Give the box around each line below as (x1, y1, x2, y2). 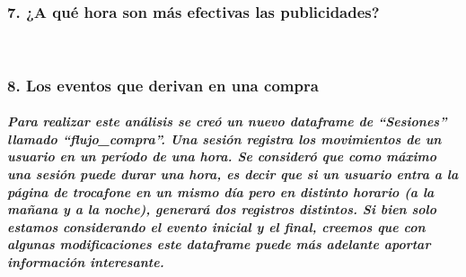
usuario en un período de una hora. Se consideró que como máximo (7, 147, 436, 166)
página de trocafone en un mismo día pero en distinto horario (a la (7, 182, 435, 201)
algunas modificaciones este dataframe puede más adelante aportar (7, 235, 431, 254)
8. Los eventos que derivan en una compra (7, 74, 319, 96)
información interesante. (7, 253, 164, 271)
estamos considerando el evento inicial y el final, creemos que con (7, 217, 426, 236)
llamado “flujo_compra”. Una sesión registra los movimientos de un (7, 129, 442, 148)
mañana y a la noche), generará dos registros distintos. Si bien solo (7, 200, 437, 219)
